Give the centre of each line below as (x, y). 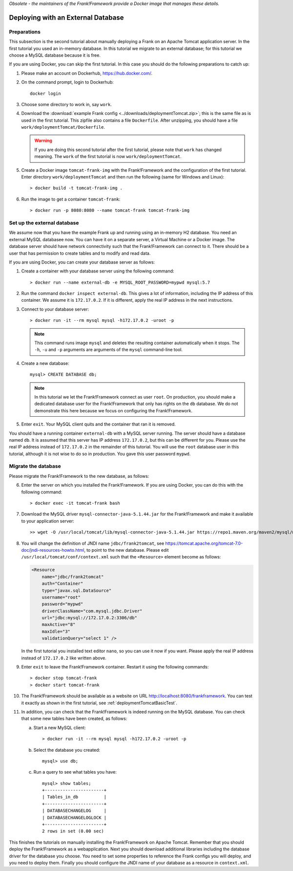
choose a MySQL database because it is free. (55, 55)
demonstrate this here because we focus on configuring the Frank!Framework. (114, 410)
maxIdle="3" (56, 631)
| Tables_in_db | (74, 797)
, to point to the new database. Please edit (126, 550)
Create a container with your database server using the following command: (98, 271)
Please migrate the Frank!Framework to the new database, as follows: (79, 476)
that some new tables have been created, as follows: (74, 718)
